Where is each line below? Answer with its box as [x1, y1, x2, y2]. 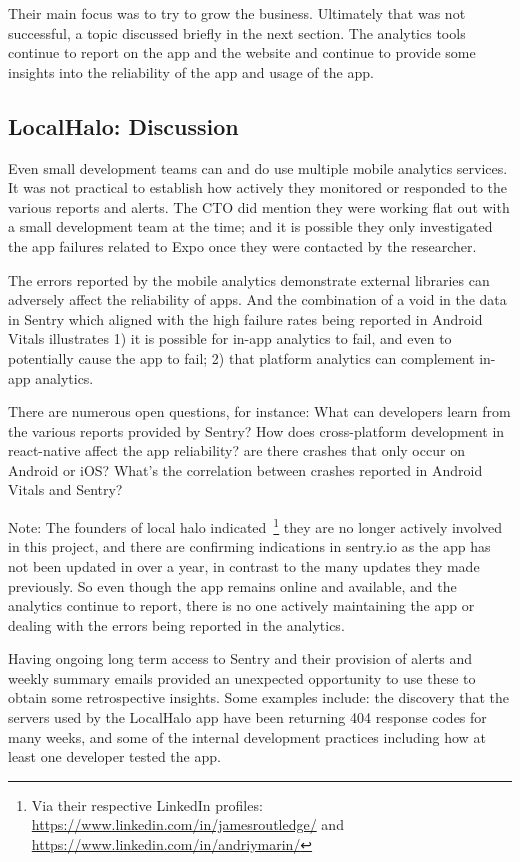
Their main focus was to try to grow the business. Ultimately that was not [8, 3, 466, 23]
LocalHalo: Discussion [8, 110, 239, 141]
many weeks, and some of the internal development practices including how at [8, 726, 486, 747]
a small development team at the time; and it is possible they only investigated [8, 216, 493, 237]
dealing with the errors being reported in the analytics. [8, 614, 345, 635]
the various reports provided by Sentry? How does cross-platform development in [8, 420, 505, 441]
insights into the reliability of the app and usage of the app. [8, 61, 374, 82]
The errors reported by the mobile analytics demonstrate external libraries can [8, 269, 490, 290]
